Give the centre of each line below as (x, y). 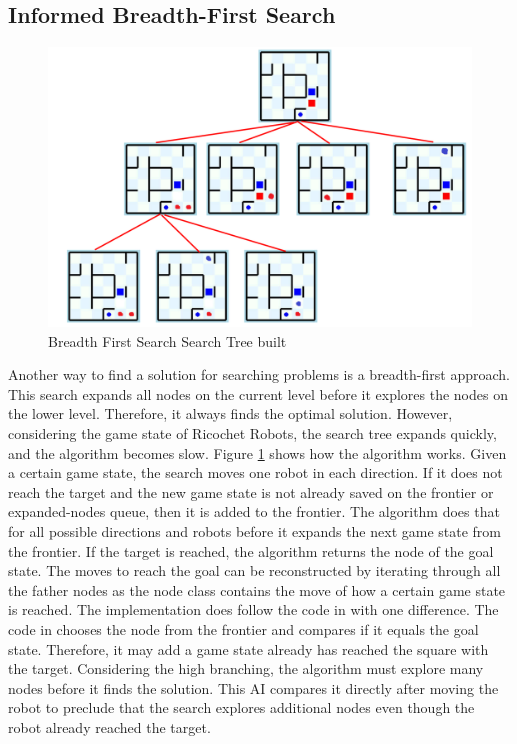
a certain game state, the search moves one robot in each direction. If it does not (255, 472)
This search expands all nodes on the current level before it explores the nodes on (258, 393)
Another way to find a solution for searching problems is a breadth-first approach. (259, 374)
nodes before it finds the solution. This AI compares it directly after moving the (253, 687)
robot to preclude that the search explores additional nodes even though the (241, 707)
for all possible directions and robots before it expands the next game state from (254, 531)
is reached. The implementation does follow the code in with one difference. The (253, 609)
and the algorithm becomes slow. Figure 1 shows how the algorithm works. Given (257, 452)
